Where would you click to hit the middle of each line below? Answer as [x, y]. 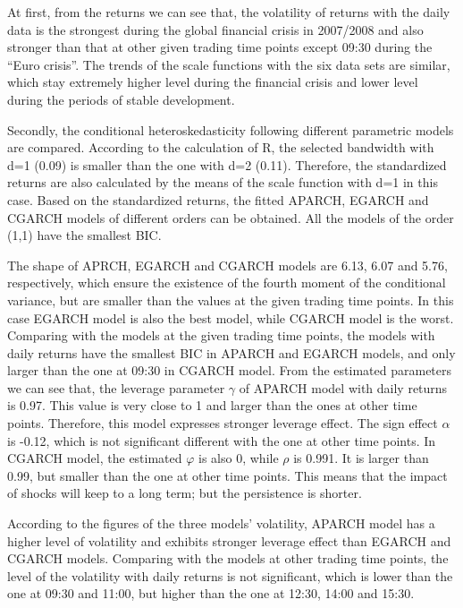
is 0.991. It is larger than [361, 458]
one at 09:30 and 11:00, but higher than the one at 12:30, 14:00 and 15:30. [211, 593]
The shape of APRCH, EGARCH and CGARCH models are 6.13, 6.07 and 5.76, [227, 265]
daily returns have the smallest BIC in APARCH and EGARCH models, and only [231, 352]
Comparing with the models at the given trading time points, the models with [221, 335]
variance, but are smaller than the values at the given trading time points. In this [231, 300]
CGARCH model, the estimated [95, 458]
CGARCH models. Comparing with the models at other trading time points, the [228, 558]
